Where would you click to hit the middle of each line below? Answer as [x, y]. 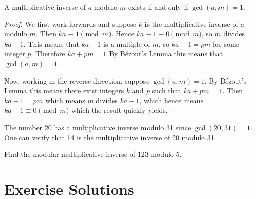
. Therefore [48, 53]
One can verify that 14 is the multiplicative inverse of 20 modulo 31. [110, 137]
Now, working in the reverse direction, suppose [77, 80]
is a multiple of [127, 43]
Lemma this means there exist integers [64, 90]
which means [65, 100]
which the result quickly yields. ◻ [124, 110]
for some [226, 43]
